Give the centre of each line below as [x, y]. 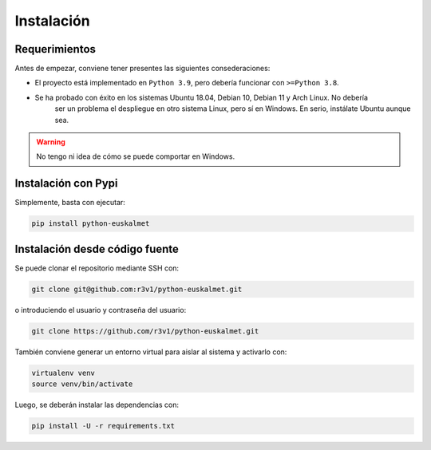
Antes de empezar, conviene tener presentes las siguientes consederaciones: [142, 69]
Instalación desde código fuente [97, 249]
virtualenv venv [63, 373]
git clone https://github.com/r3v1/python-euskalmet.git [145, 331]
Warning [51, 142]
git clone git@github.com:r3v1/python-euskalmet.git [137, 289]
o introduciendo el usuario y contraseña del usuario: [101, 310]
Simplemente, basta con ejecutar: [70, 203]
